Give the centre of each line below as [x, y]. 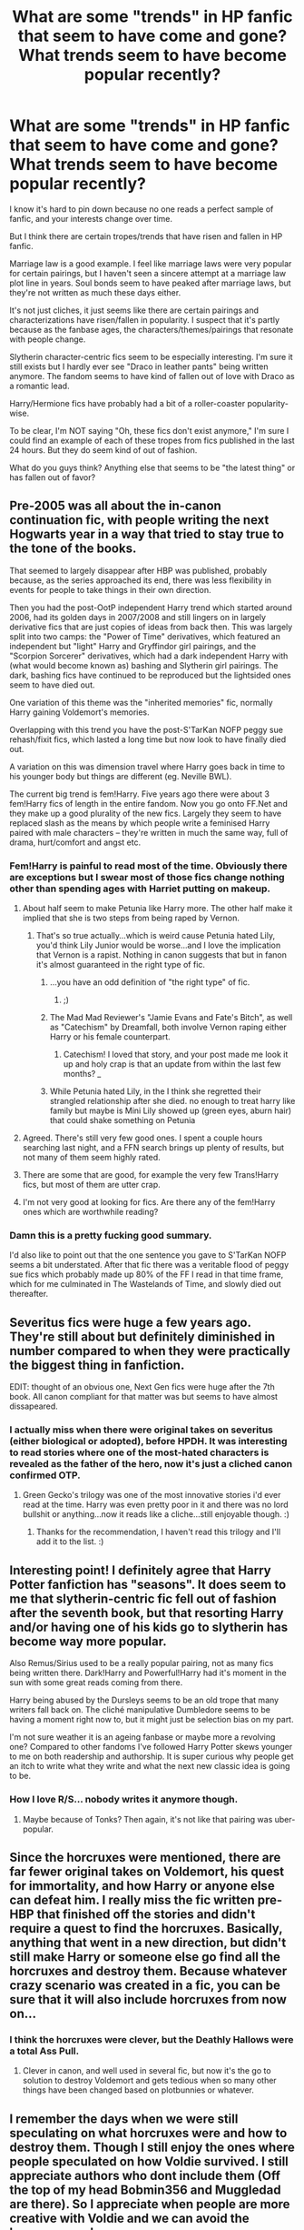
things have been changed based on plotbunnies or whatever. [138, 2090]
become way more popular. [88, 1641]
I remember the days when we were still [124, 2119]
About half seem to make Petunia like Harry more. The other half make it [157, 909]
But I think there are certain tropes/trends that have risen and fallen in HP [146, 236]
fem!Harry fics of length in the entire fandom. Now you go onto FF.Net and [148, 803]
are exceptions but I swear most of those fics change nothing [147, 877]
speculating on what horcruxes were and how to [148, 2133]
